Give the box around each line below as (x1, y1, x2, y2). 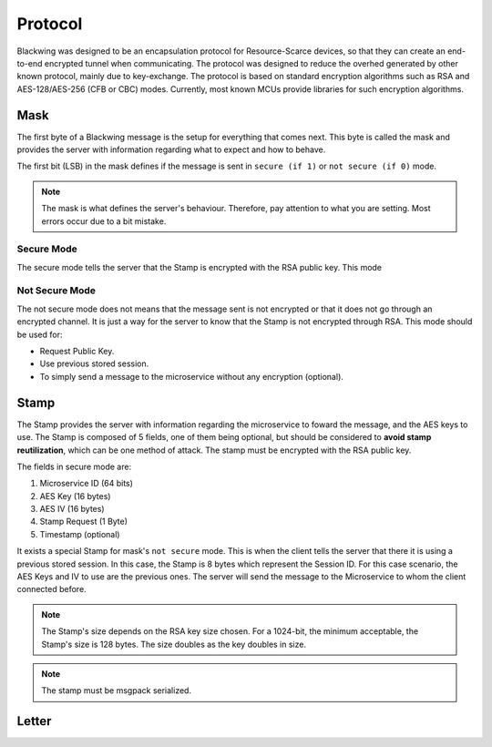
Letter (16, 713, 52, 729)
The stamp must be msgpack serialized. (41, 685, 191, 696)
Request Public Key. (39, 346, 115, 357)
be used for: (16, 329, 63, 340)
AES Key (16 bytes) (39, 490, 111, 501)
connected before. (16, 584, 87, 595)
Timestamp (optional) (39, 528, 120, 539)
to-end (16, 57, 43, 68)
